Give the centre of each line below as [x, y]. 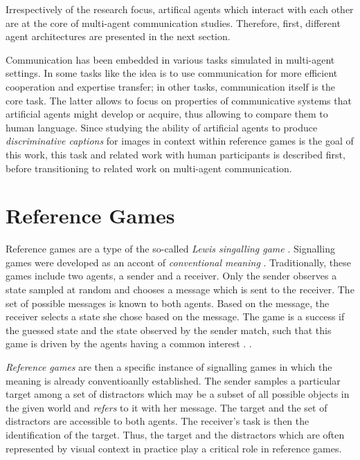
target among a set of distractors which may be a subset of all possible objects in [178, 394]
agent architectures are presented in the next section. [118, 36]
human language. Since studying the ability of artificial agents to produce [162, 127]
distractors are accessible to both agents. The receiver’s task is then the [157, 421]
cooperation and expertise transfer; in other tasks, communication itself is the [170, 86]
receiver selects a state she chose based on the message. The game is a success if [175, 316]
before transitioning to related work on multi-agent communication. [149, 168]
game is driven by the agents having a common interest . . [129, 343]
